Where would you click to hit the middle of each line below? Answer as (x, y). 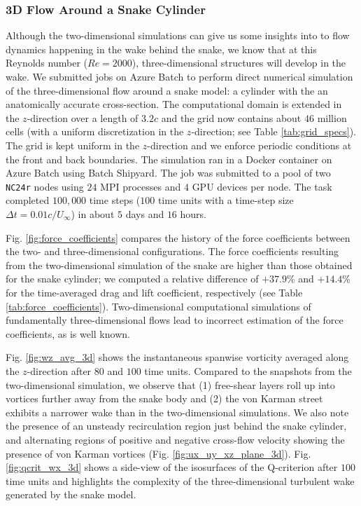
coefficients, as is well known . (68, 333)
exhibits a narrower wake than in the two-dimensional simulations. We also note (177, 412)
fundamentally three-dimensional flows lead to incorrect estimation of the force (175, 320)
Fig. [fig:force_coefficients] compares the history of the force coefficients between (178, 237)
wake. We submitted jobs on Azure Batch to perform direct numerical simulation (179, 76)
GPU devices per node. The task (262, 186)
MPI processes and (141, 186)
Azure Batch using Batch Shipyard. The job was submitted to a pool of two (168, 173)
